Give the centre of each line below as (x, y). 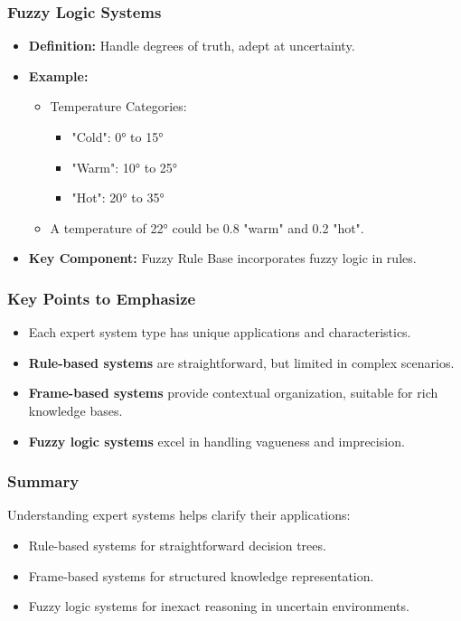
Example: (58, 75)
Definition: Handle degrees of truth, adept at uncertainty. (192, 46)
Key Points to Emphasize (102, 298)
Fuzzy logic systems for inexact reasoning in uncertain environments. (219, 606)
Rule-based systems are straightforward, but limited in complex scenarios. (241, 362)
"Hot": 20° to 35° (118, 198)
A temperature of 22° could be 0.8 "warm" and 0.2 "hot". (207, 227)
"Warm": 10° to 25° (125, 167)
